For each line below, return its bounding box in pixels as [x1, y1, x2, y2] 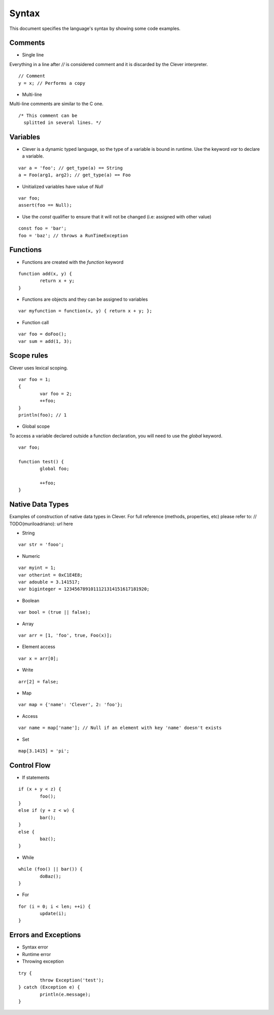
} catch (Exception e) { [18, 985, 80, 990]
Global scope [22, 423, 50, 429]
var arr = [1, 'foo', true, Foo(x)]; [18, 632, 113, 638]
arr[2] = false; [18, 679, 59, 684]
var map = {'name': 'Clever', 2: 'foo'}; [18, 702, 123, 708]
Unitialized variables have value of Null [22, 183, 104, 189]
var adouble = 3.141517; [18, 579, 80, 585]
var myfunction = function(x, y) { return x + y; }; [18, 308, 152, 314]
